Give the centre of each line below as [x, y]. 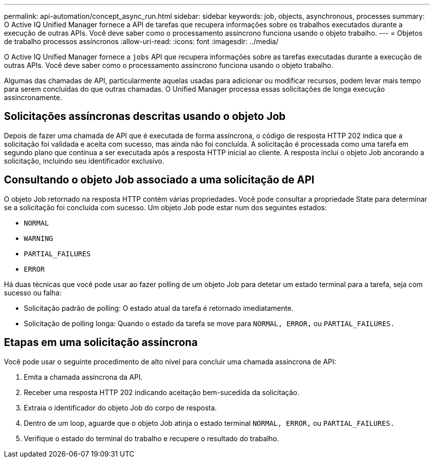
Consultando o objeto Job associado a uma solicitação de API [159, 180]
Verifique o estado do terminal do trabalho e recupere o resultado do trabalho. [151, 438]
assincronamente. [33, 97]
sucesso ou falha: [33, 292]
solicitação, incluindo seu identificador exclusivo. [84, 161]
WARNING [39, 238]
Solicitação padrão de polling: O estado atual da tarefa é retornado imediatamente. [159, 308]
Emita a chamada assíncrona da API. [83, 377]
